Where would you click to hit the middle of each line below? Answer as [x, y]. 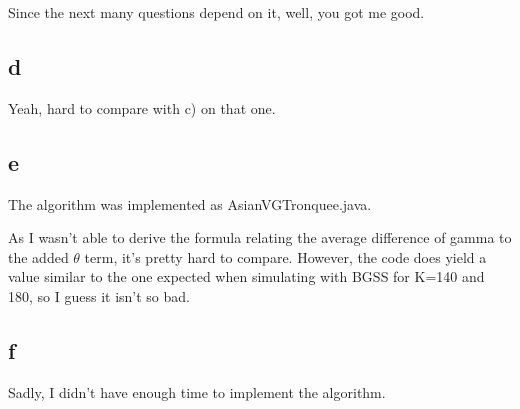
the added [38, 256]
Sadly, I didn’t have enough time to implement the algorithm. [197, 391]
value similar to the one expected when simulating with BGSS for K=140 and [246, 276]
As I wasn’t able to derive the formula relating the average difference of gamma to [260, 237]
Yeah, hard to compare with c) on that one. [142, 107]
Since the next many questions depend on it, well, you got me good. [216, 12]
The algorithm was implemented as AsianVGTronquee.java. [190, 203]
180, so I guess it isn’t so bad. [99, 295]
